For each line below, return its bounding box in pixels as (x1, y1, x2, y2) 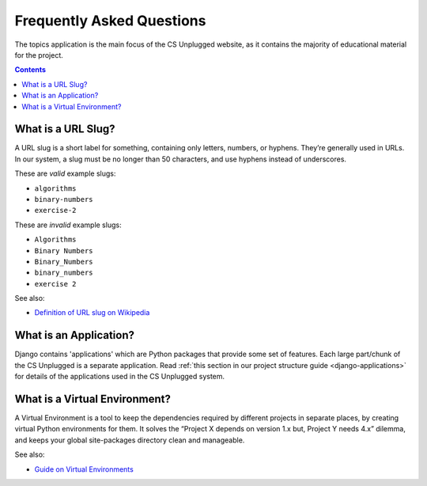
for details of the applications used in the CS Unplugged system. (14, 372, 225, 382)
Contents (14, 65, 47, 74)
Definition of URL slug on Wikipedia (34, 308, 150, 317)
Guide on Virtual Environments (34, 464, 134, 474)
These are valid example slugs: (14, 169, 116, 178)
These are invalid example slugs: (14, 220, 122, 230)
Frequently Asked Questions (14, 12, 206, 29)
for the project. (14, 50, 63, 59)
